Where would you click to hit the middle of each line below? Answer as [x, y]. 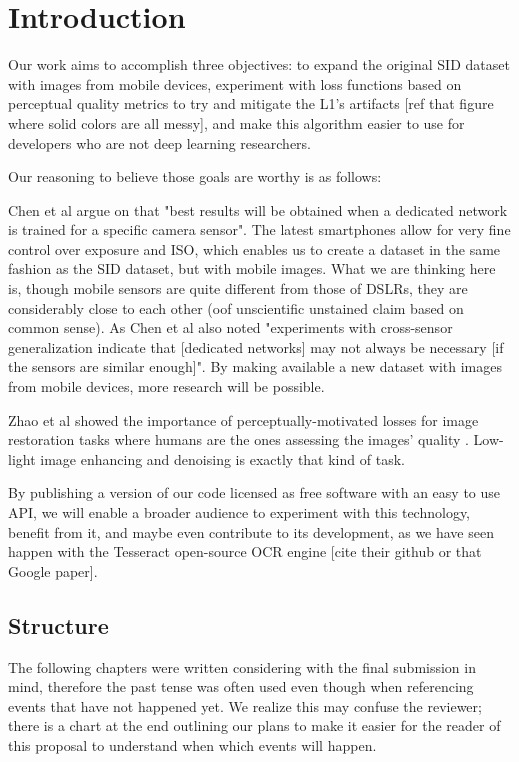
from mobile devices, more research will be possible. [166, 386]
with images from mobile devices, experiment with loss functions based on [235, 83]
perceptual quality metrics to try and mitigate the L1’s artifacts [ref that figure [251, 103]
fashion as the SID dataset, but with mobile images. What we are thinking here [252, 268]
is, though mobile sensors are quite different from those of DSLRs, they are [238, 288]
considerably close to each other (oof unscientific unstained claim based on [236, 307]
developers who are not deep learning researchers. [160, 142]
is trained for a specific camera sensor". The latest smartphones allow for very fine [259, 229]
